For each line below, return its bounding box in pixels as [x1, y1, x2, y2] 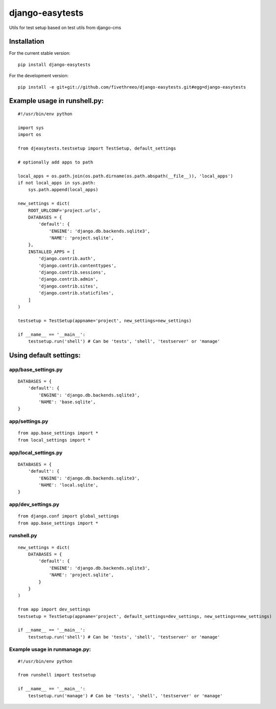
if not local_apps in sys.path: [18, 180, 96, 186]
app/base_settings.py [9, 366, 63, 373]
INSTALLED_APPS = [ [28, 249, 75, 255]
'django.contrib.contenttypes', [38, 262, 117, 268]
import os [18, 132, 41, 137]
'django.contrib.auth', [38, 256, 96, 261]
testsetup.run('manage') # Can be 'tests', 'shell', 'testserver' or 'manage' [28, 693, 223, 699]
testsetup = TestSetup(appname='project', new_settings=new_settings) [18, 318, 192, 323]
